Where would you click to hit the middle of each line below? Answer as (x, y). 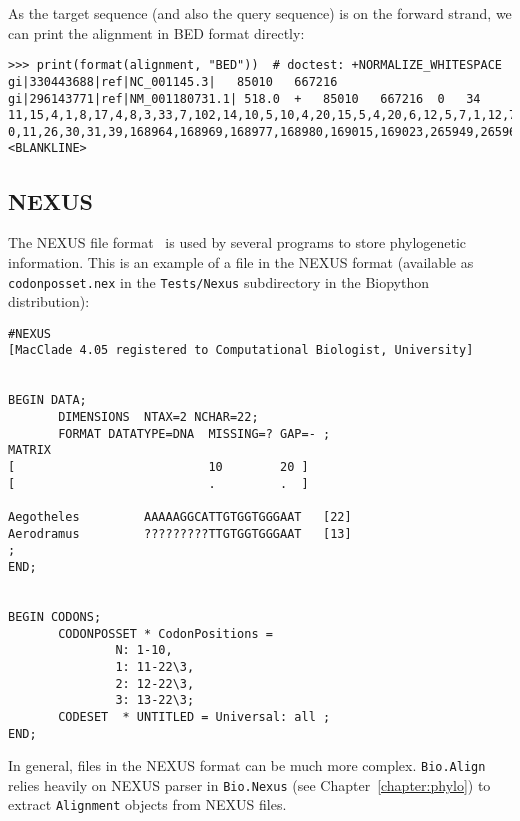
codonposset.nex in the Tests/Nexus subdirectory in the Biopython (219, 281)
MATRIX (29, 450)
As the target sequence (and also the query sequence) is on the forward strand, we (260, 13)
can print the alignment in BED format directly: (156, 32)
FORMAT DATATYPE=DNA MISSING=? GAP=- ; (194, 433)
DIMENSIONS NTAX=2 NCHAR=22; (158, 417)
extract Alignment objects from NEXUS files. (147, 804)
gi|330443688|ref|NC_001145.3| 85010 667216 (173, 81)
